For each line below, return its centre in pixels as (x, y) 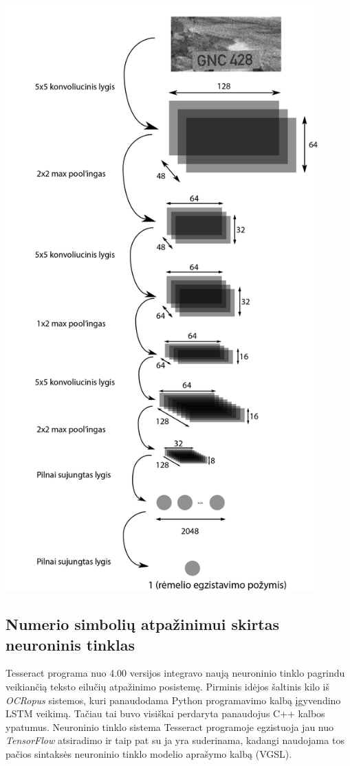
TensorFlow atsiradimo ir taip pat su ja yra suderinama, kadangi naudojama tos (175, 740)
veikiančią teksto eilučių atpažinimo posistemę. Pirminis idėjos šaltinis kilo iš (168, 686)
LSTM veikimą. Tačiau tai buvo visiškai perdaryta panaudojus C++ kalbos (165, 713)
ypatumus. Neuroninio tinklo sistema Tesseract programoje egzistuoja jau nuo (170, 726)
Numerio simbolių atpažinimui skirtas (143, 624)
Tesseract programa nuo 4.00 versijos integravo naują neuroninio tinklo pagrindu (175, 673)
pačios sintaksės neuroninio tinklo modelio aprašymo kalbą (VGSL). (149, 753)
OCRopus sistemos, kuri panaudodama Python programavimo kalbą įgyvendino (173, 700)
